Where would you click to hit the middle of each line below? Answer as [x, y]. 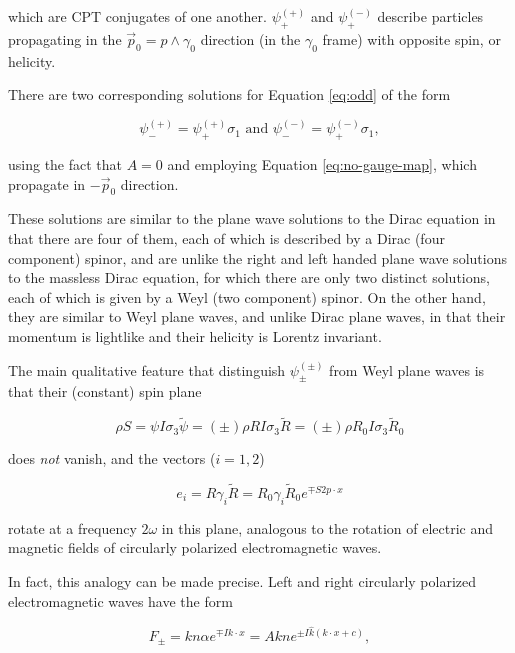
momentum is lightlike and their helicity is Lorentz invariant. [195, 335]
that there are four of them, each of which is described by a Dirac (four [226, 238]
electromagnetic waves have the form [120, 600]
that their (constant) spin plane [105, 391]
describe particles [430, 16]
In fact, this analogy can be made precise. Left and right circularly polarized [242, 580]
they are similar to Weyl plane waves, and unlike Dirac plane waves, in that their [257, 316]
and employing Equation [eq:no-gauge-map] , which [322, 164]
